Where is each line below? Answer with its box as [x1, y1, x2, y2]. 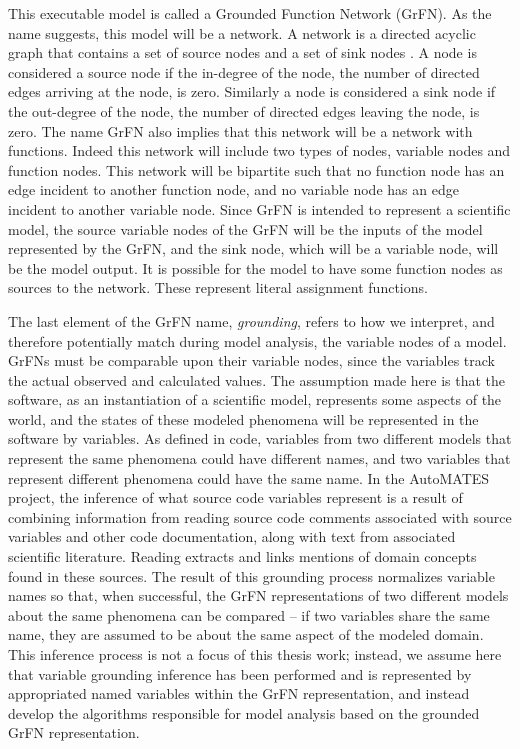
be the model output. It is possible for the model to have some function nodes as [8, 257, 503, 278]
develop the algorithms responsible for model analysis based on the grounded [8, 702, 480, 723]
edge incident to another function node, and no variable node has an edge [8, 179, 459, 200]
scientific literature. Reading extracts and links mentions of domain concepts [8, 546, 477, 567]
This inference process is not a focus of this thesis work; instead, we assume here [8, 644, 502, 664]
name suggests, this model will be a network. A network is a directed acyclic [8, 22, 476, 43]
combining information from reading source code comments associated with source [8, 506, 512, 527]
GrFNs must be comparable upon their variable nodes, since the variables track [8, 350, 496, 371]
